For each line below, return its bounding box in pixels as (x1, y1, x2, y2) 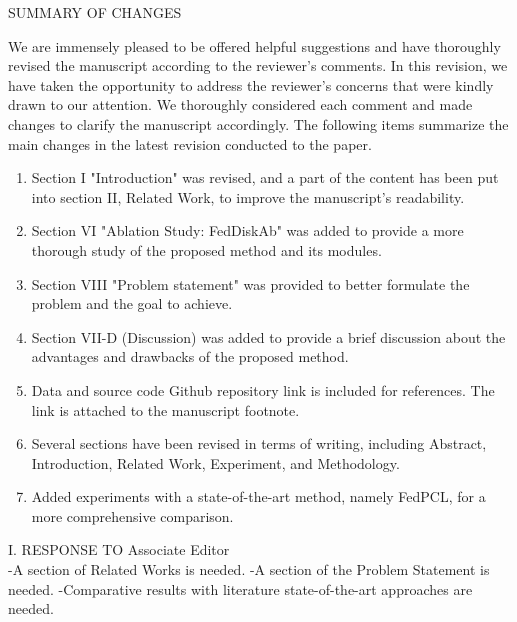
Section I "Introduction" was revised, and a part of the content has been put (31, 167, 499, 188)
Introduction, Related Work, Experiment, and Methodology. (31, 452, 400, 473)
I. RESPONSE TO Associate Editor (8, 539, 230, 560)
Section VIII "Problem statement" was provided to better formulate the (31, 273, 470, 294)
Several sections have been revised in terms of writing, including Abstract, (31, 433, 487, 454)
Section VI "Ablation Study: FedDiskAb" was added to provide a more (31, 220, 464, 241)
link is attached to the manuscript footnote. (31, 399, 300, 420)
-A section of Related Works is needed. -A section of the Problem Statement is (8, 559, 490, 580)
